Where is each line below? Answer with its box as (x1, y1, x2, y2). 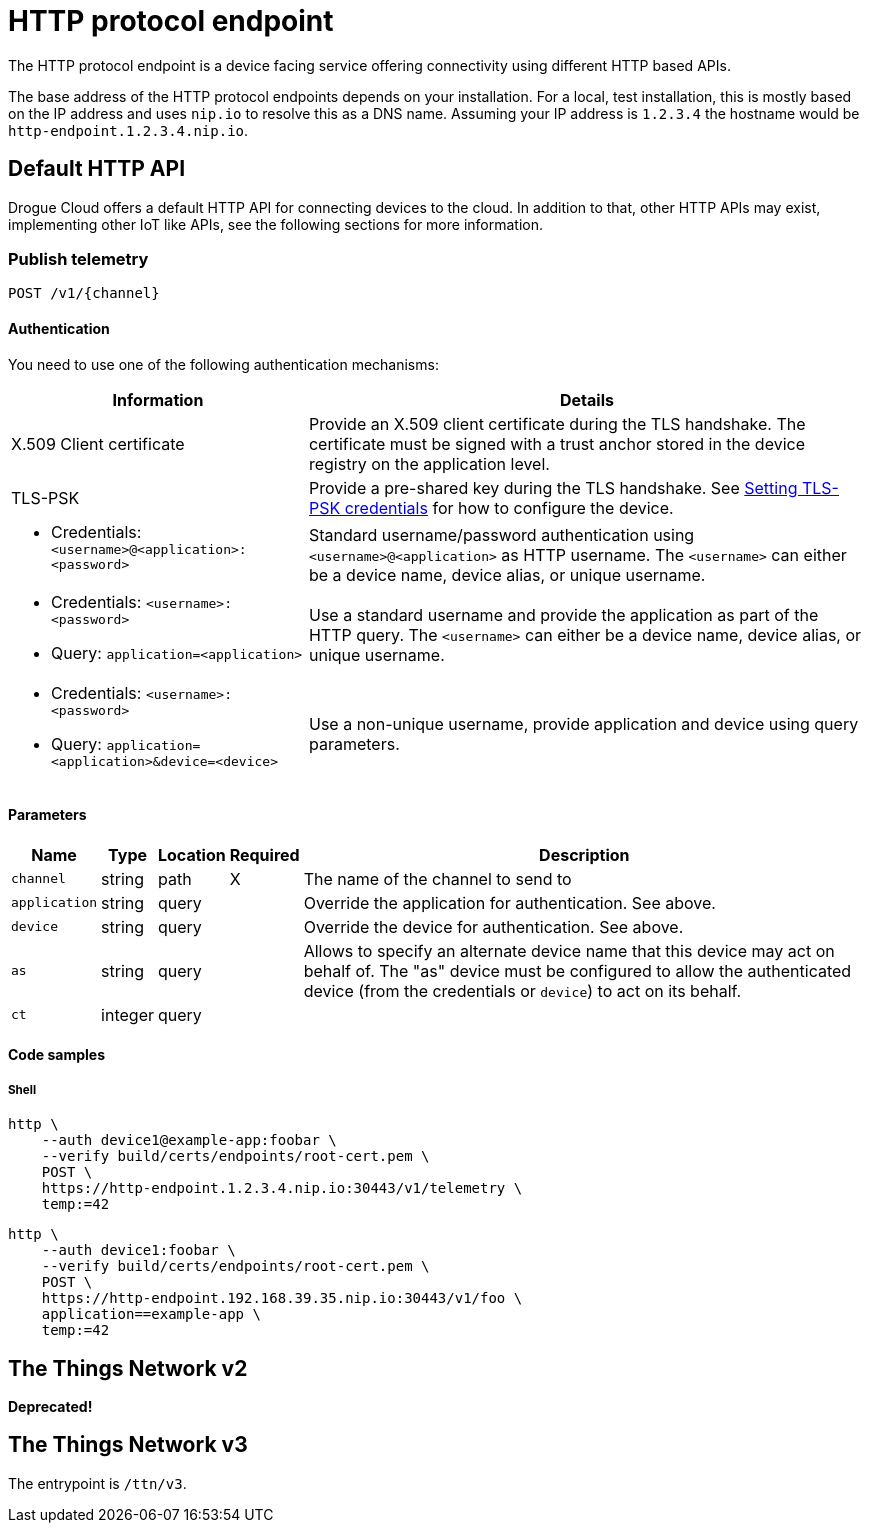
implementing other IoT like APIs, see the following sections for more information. (8, 215, 544, 233)
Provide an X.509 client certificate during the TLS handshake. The (308, 413, 806, 434)
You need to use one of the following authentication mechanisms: (8, 355, 439, 373)
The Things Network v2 (8, 1355, 248, 1381)
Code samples (8, 1046, 105, 1064)
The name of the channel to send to (303, 868, 572, 889)
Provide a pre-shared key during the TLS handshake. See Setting (308, 477, 798, 498)
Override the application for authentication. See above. (303, 892, 716, 913)
